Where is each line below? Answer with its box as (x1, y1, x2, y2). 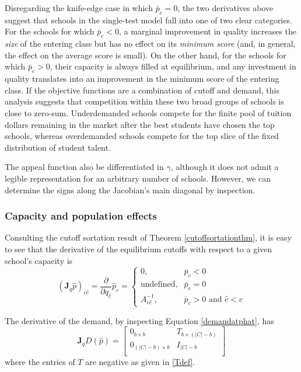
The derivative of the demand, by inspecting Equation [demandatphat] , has (5, 314, 274, 326)
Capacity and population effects (5, 208, 157, 223)
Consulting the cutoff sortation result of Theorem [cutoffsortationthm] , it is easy (5, 231, 292, 244)
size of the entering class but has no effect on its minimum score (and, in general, (5, 37, 296, 50)
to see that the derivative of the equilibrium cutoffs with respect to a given (5, 242, 272, 255)
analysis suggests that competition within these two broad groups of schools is (5, 95, 284, 107)
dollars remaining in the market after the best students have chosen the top (5, 118, 275, 130)
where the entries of (5, 356, 75, 368)
